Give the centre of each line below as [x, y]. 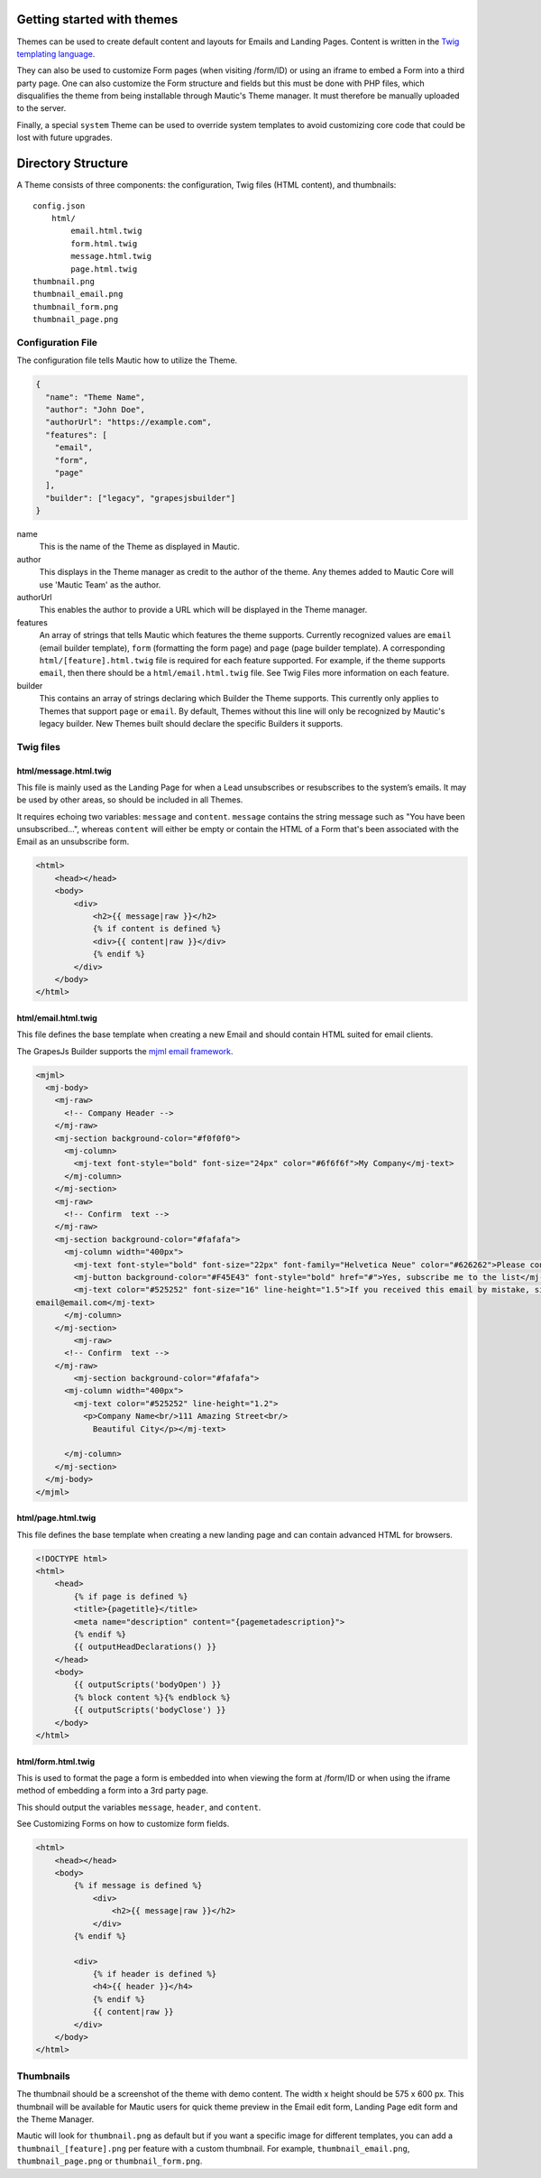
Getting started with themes [97, 19]
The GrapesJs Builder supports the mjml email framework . [125, 1051]
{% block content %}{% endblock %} [152, 1697]
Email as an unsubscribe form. [73, 842]
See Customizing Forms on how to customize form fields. [123, 1824]
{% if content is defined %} [157, 929]
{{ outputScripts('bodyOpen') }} [147, 1685]
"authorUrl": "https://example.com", [128, 422]
